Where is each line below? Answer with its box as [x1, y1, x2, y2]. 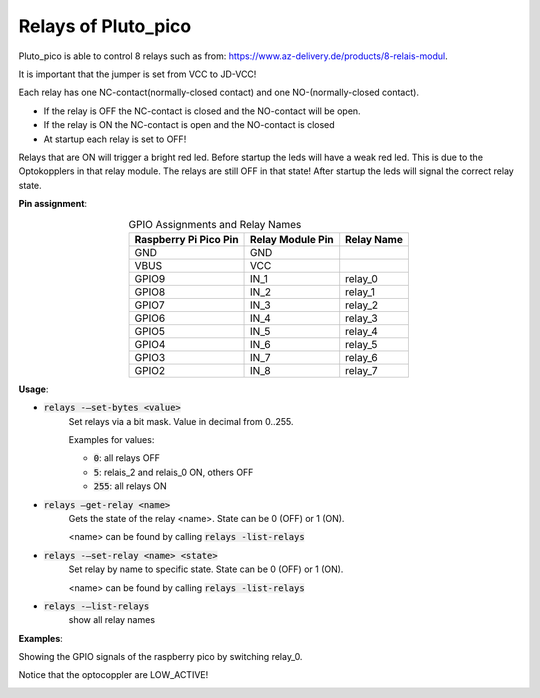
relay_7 [345, 363, 379, 377]
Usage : [18, 383, 49, 395]
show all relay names [68, 614, 155, 626]
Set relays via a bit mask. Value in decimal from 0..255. [68, 415, 294, 427]
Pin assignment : [18, 198, 88, 210]
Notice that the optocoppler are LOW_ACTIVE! [18, 669, 209, 681]
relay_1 [345, 285, 375, 299]
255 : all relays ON [93, 480, 167, 492]
